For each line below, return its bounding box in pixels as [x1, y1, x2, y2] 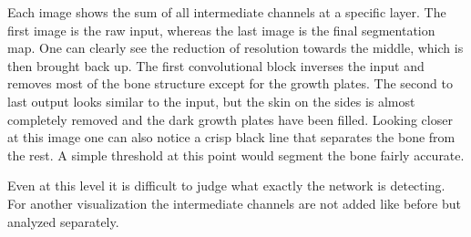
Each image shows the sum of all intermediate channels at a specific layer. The [7, 3, 446, 21]
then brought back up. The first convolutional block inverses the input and [7, 56, 425, 75]
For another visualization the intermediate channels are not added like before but [7, 193, 461, 212]
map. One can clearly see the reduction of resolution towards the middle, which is [7, 38, 464, 57]
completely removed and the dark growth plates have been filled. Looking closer [7, 109, 453, 129]
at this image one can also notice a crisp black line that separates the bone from [7, 128, 456, 147]
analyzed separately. [7, 211, 119, 231]
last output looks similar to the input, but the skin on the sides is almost [7, 91, 415, 110]
